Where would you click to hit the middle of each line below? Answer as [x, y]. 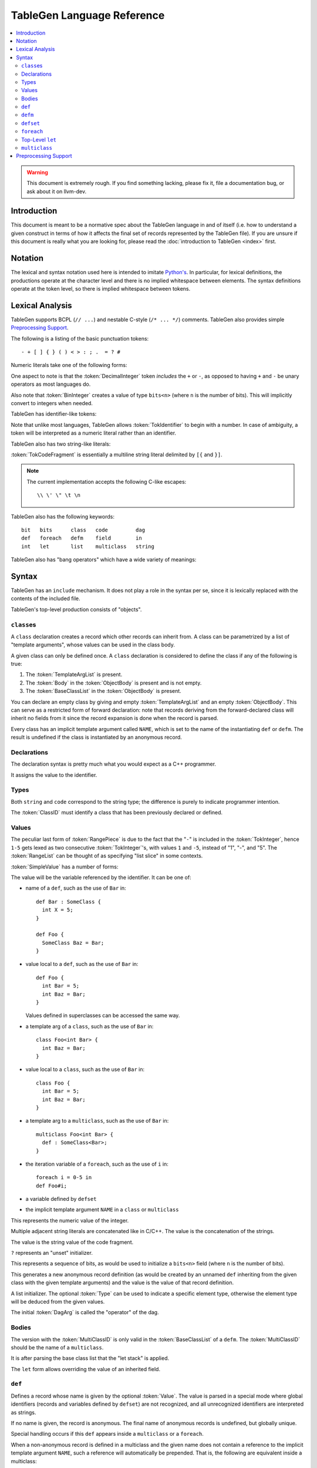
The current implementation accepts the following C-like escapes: [107, 482]
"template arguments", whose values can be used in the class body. [93, 645]
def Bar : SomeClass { [69, 902]
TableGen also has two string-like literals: [61, 444]
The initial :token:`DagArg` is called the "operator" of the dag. [85, 1312]
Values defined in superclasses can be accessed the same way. [103, 1015]
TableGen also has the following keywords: [63, 516]
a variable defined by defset [61, 1199]
